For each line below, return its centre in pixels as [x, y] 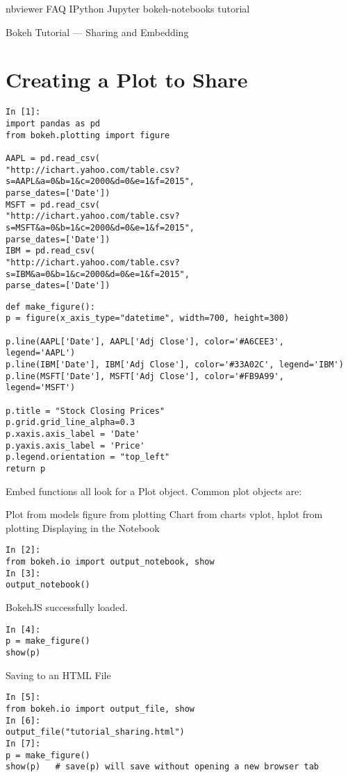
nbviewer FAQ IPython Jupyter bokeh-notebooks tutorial [128, 8]
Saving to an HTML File [58, 675]
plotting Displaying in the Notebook [83, 527]
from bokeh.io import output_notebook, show [110, 562]
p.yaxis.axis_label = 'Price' [75, 445]
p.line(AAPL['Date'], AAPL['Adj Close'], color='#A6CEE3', [145, 341]
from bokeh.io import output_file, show [100, 709]
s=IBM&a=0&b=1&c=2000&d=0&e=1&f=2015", [98, 274]
